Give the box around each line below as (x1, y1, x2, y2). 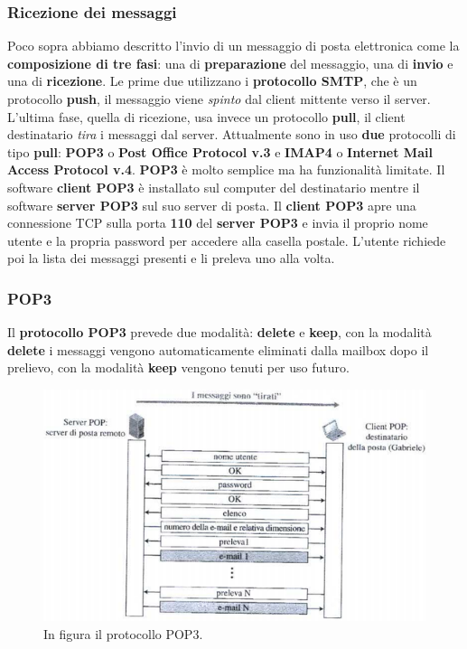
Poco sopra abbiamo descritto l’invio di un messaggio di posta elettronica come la (7, 36, 460, 55)
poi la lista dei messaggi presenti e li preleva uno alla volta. (7, 249, 335, 268)
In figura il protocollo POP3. (43, 624, 203, 643)
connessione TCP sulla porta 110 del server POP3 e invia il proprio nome (7, 213, 428, 232)
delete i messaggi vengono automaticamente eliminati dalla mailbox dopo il (7, 340, 429, 359)
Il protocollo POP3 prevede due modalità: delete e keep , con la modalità (7, 323, 432, 342)
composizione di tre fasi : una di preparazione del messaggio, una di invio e (7, 53, 453, 72)
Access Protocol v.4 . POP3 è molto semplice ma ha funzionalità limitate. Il (7, 160, 445, 179)
